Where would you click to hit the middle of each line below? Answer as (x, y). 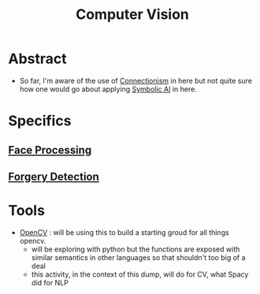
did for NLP (50, 282)
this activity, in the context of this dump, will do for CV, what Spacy (140, 274)
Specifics (40, 121)
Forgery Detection (54, 176)
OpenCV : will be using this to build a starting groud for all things (124, 232)
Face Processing (50, 150)
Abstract (37, 59)
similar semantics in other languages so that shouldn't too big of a (138, 257)
